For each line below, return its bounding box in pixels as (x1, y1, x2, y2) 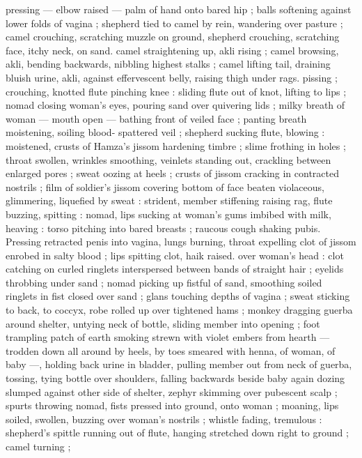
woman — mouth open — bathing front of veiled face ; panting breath (6, 111, 307, 125)
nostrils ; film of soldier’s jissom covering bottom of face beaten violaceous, (6, 179, 324, 194)
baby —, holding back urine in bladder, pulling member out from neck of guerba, (6, 357, 352, 372)
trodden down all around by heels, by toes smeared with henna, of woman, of (6, 343, 336, 358)
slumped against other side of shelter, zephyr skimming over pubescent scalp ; (6, 384, 338, 399)
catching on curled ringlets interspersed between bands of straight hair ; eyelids (6, 261, 344, 276)
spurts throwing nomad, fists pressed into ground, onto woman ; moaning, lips (6, 398, 339, 413)
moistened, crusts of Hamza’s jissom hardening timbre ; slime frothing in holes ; (6, 138, 346, 153)
